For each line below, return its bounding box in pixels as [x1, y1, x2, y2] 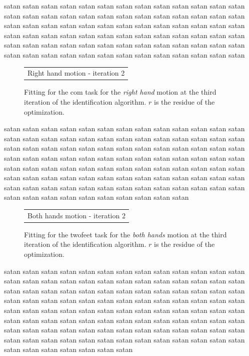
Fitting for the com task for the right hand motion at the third [24, 87, 216, 97]
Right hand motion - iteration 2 [27, 68, 125, 78]
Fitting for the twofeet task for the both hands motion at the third [24, 229, 227, 239]
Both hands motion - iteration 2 [27, 210, 125, 220]
